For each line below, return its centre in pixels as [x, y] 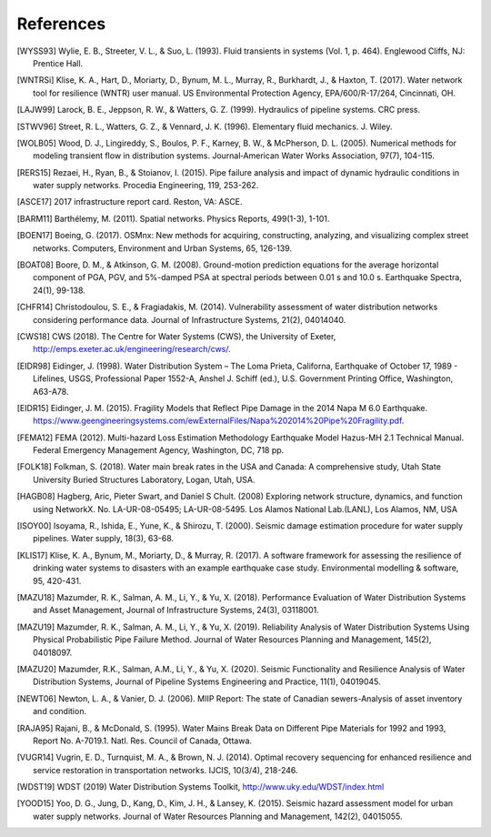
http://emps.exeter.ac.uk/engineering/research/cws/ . [132, 349]
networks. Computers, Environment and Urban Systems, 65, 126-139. [163, 248]
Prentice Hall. [58, 63]
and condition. [60, 711]
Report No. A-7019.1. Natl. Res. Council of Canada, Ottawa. [143, 741]
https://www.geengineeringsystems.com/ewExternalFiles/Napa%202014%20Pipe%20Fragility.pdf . [219, 421]
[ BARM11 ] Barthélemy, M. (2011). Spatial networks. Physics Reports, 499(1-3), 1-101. [173, 218]
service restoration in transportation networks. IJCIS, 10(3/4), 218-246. [165, 770]
